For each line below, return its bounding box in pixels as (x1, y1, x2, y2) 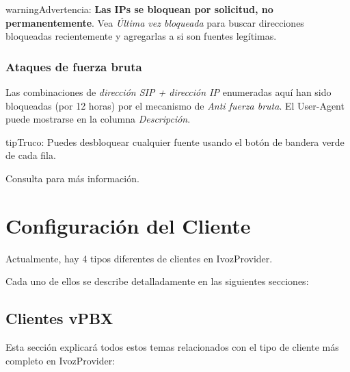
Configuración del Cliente (5, 211, 251, 239)
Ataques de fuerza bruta (5, 58, 142, 75)
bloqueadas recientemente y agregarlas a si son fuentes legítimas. (5, 29, 277, 43)
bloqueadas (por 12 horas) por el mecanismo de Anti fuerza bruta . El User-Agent (5, 98, 345, 112)
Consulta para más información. (5, 171, 139, 185)
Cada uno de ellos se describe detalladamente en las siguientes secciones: (5, 274, 309, 288)
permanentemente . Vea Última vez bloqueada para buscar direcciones (5, 15, 304, 29)
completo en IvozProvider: (5, 353, 116, 367)
